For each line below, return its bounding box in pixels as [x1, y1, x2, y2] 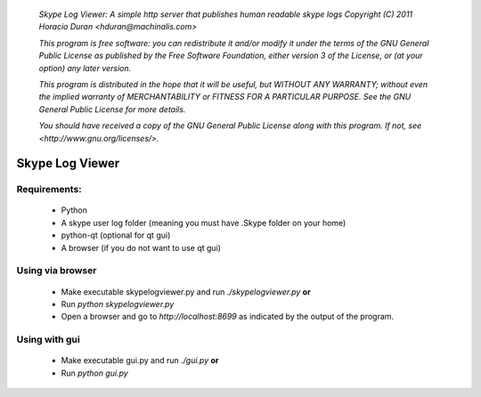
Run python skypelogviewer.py [61, 299, 175, 309]
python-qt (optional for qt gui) [61, 230, 171, 240]
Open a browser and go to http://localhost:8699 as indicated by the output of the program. [61, 312, 395, 322]
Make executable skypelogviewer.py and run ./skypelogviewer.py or [61, 286, 311, 297]
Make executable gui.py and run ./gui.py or [61, 355, 219, 366]
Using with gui [16, 334, 80, 346]
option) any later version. [38, 62, 132, 73]
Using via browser [16, 264, 97, 277]
